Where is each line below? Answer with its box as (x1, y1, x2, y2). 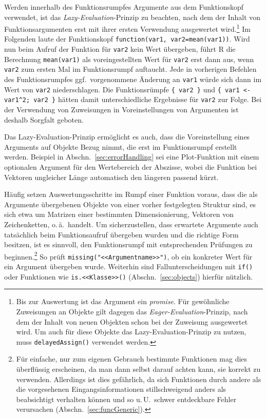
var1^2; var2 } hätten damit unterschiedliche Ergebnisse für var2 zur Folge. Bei (4, 94, 262, 105)
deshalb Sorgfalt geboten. (4, 114, 84, 125)
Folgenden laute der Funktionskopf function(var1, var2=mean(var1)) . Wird (4, 33, 250, 44)
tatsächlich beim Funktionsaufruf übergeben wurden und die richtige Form (4, 229, 239, 240)
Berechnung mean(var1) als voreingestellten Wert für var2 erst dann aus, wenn (4, 53, 254, 64)
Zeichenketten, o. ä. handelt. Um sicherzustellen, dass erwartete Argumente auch (4, 218, 258, 229)
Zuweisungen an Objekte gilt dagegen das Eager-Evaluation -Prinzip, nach (16, 306, 248, 316)
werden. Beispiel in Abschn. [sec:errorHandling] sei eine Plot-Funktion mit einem (4, 151, 259, 162)
